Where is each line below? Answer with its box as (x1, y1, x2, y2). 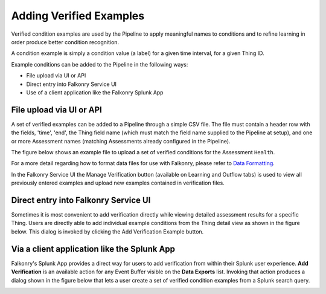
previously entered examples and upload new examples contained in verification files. (11, 179, 225, 187)
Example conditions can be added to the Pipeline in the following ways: (11, 60, 188, 68)
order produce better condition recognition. (11, 38, 120, 45)
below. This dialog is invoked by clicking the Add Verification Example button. (11, 227, 204, 235)
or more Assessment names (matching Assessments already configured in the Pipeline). (11, 137, 231, 145)
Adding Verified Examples (11, 9, 145, 22)
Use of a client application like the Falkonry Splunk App (26, 88, 164, 96)
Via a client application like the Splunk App (11, 244, 175, 254)
